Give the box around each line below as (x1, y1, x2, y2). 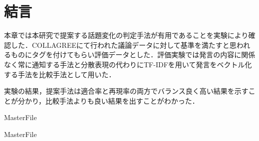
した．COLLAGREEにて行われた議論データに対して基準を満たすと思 (10, 39, 237, 50)
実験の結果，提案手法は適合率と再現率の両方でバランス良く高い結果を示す (4, 86, 249, 96)
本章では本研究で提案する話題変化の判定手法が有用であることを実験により (4, 30, 249, 40)
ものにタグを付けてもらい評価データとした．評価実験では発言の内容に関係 (10, 49, 256, 60)
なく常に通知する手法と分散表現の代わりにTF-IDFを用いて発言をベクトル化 (4, 59, 252, 69)
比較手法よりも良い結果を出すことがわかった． (45, 95, 199, 106)
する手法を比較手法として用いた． (4, 69, 116, 79)
